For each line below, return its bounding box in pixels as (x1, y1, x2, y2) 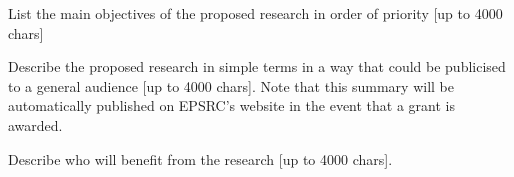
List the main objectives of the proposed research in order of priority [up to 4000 (8, 3, 503, 23)
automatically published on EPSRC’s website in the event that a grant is (8, 95, 455, 116)
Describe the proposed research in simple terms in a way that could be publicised (8, 56, 506, 77)
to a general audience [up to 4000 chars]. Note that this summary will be (8, 75, 454, 96)
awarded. (8, 114, 63, 135)
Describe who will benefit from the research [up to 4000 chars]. (8, 148, 393, 169)
